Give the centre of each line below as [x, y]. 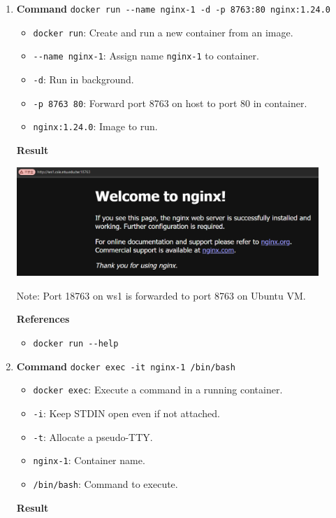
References [43, 319]
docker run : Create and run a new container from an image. [163, 32]
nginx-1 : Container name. [89, 460]
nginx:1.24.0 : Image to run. [95, 126]
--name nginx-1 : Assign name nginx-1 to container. [146, 56]
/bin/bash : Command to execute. [105, 483]
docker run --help [76, 344]
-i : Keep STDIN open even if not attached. [126, 413]
